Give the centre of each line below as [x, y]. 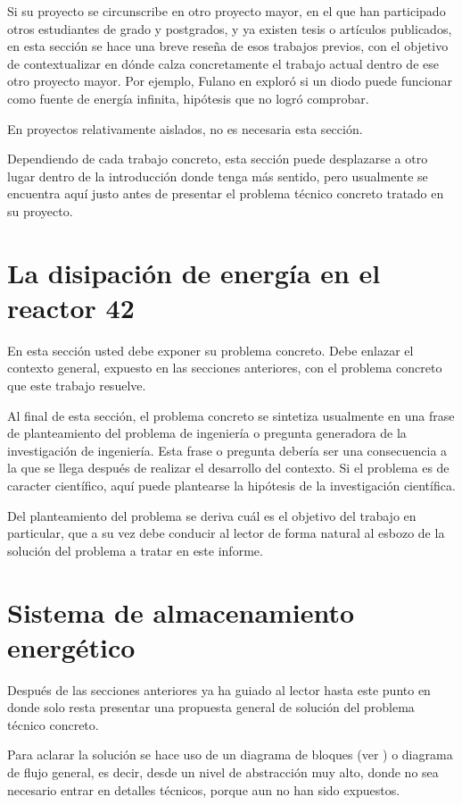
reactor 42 [71, 307]
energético [71, 646]
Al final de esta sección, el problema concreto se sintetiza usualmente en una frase [231, 415]
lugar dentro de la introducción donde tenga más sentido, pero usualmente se [218, 176]
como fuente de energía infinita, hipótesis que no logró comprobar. [188, 98]
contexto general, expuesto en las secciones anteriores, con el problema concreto [225, 368]
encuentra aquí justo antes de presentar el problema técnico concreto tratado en [226, 193]
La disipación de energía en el [194, 272]
